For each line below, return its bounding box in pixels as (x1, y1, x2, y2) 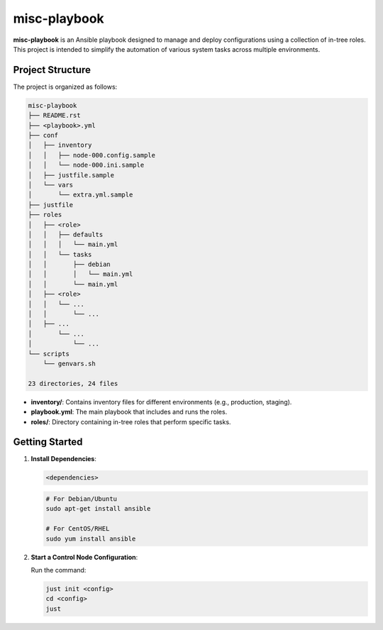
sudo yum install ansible (45, 534, 136, 543)
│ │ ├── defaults (28, 231, 104, 238)
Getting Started (13, 436, 83, 448)
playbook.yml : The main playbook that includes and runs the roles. (30, 408, 228, 416)
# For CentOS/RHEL (45, 525, 110, 533)
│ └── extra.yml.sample (28, 191, 133, 199)
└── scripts (28, 350, 70, 358)
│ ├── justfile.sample (28, 171, 115, 179)
